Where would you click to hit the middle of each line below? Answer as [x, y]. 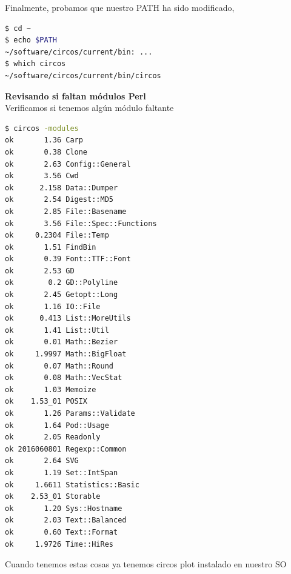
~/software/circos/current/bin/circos [83, 75]
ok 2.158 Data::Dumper [62, 188]
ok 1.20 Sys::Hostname [64, 508]
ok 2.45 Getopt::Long [62, 295]
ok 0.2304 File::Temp [57, 235]
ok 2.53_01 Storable [53, 497]
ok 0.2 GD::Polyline [62, 283]
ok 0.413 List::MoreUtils [68, 319]
